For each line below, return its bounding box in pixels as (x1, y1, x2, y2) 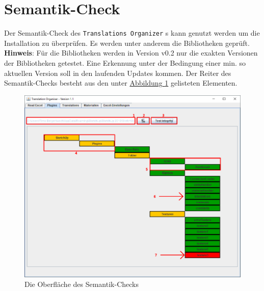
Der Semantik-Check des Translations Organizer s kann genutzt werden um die (4, 28, 260, 38)
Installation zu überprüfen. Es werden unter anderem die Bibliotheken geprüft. (4, 37, 250, 48)
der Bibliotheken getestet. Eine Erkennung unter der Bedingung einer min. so (4, 57, 246, 68)
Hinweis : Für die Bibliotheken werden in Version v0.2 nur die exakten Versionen (4, 47, 258, 58)
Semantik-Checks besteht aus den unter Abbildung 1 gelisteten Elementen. (4, 77, 237, 88)
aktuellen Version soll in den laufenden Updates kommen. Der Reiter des (4, 67, 231, 78)
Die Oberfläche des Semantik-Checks (24, 279, 139, 289)
